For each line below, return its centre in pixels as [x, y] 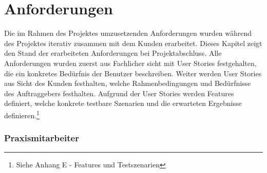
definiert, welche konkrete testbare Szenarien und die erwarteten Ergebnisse [123, 103]
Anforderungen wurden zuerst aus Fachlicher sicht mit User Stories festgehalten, [130, 63]
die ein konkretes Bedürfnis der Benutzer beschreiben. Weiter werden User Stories [133, 73]
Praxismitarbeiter [42, 138]
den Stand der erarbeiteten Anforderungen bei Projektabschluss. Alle [113, 53]
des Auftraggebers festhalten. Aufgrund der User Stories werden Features [119, 93]
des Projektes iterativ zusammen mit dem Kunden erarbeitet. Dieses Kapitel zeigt [133, 43]
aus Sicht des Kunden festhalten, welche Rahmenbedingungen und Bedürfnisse [128, 83]
